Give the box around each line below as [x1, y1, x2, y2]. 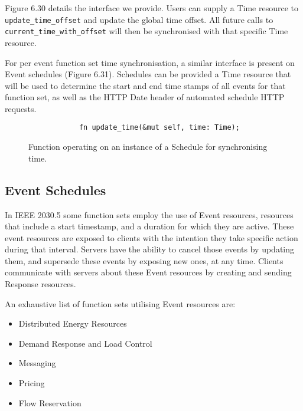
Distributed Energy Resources [18, 317, 127, 330]
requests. [5, 102, 37, 114]
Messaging [18, 357, 56, 369]
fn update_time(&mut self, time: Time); [79, 123, 240, 132]
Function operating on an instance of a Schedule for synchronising [28, 140, 268, 153]
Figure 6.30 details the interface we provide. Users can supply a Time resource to [5, 2, 298, 14]
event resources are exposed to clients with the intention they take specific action [5, 231, 298, 244]
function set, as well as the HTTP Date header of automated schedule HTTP [5, 91, 285, 103]
